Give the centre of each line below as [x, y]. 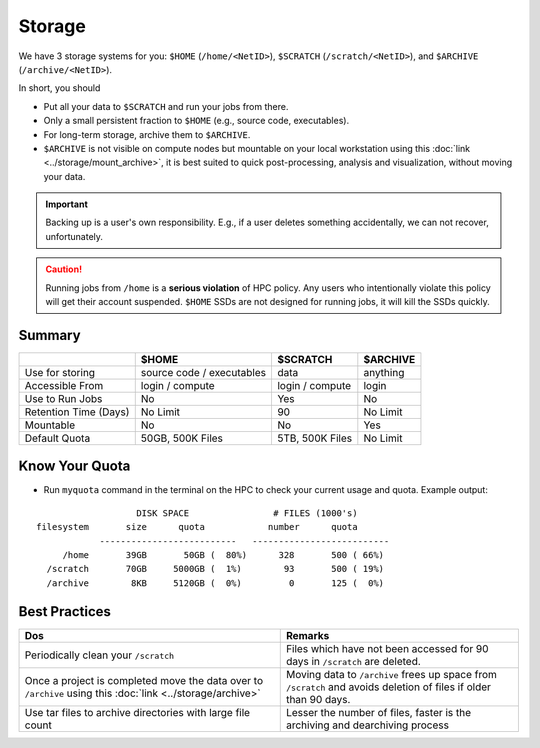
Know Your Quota [74, 466]
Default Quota [57, 438]
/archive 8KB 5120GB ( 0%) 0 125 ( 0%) [215, 583]
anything [384, 372]
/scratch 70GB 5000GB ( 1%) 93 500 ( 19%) [215, 569]
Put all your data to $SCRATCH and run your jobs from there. [166, 106]
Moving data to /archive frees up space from [391, 674]
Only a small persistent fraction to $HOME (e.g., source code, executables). [196, 121]
